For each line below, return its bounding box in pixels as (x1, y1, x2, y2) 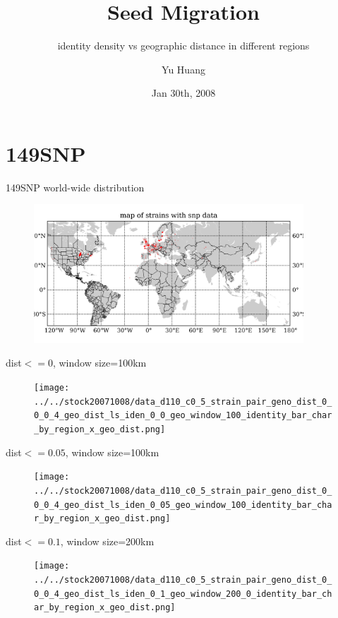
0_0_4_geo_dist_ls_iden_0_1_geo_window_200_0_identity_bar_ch (34, 588, 332, 599)
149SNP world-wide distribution (6, 179, 145, 194)
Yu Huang (162, 61, 205, 76)
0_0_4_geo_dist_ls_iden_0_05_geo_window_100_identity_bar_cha (34, 499, 332, 510)
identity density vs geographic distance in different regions (57, 38, 310, 53)
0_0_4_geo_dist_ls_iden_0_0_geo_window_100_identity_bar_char (34, 410, 332, 421)
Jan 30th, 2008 (151, 85, 216, 100)
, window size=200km (60, 533, 155, 548)
